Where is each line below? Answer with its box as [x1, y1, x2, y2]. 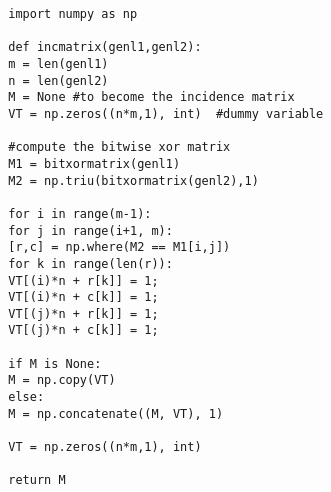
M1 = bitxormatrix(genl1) [8, 156, 181, 171]
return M [8, 473, 66, 488]
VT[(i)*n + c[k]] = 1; [8, 290, 159, 305]
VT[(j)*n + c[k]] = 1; [8, 323, 159, 338]
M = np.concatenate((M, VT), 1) [8, 406, 224, 421]
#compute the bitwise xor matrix [8, 140, 231, 155]
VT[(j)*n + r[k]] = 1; [8, 306, 159, 321]
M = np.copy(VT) [8, 373, 116, 388]
